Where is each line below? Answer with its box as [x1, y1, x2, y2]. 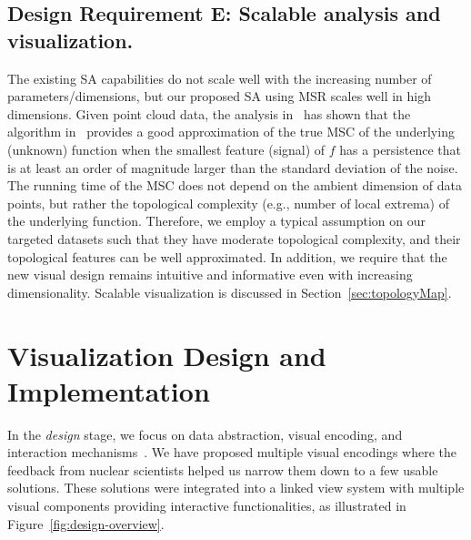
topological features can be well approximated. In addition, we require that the [7, 247, 447, 266]
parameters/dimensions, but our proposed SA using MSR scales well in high [7, 87, 432, 106]
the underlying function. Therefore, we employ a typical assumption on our [7, 211, 426, 230]
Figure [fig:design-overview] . [7, 514, 165, 533]
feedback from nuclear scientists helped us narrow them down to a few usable [7, 460, 438, 479]
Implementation [7, 372, 210, 409]
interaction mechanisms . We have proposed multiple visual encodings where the [7, 443, 456, 462]
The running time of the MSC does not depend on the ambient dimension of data [7, 176, 462, 195]
